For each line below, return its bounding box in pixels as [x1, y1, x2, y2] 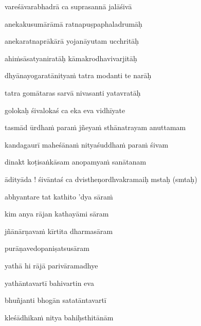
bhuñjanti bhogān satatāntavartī [5, 295, 106, 305]
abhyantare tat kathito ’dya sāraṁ [5, 191, 113, 202]
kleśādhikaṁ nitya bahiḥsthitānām [5, 312, 114, 322]
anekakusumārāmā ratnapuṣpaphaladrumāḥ [5, 18, 142, 29]
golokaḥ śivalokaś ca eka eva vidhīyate [5, 104, 125, 115]
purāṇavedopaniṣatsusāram [5, 243, 89, 253]
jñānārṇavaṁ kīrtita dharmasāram [5, 225, 113, 236]
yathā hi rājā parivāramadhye [5, 260, 98, 270]
